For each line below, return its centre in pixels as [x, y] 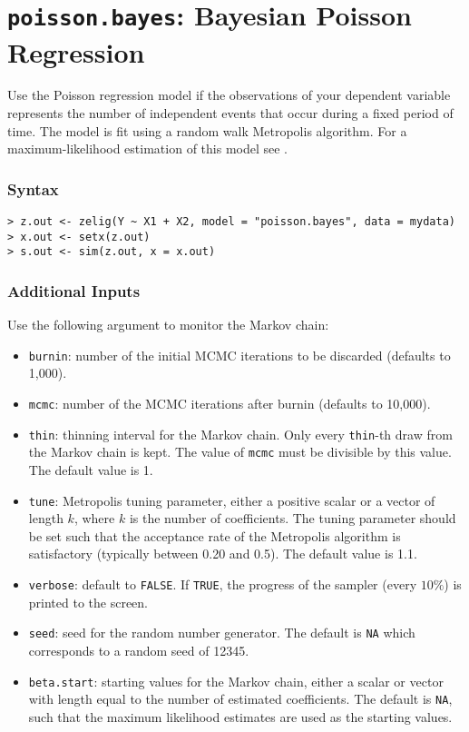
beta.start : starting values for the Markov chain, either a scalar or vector [236, 681]
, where [94, 518]
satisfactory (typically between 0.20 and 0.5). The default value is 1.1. [223, 554]
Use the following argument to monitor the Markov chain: [168, 325]
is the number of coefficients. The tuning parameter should [293, 518]
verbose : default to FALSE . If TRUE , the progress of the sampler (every [223, 584]
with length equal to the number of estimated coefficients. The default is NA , [240, 699]
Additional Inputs [74, 290]
